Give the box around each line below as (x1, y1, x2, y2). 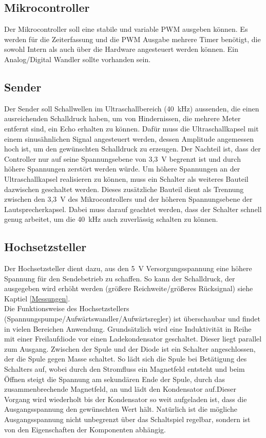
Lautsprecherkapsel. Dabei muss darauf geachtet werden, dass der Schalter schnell (4, 203, 262, 214)
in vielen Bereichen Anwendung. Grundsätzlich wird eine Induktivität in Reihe (4, 323, 252, 334)
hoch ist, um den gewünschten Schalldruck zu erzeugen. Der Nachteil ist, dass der (4, 143, 261, 154)
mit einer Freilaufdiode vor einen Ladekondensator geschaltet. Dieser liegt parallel (4, 333, 262, 344)
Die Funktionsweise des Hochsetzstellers (4, 303, 129, 314)
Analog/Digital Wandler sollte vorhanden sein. (4, 53, 151, 64)
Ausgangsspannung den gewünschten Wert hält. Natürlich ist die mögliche (4, 404, 237, 414)
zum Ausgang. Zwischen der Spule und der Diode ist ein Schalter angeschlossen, (4, 343, 256, 354)
